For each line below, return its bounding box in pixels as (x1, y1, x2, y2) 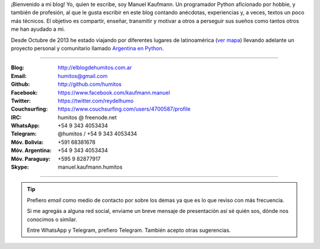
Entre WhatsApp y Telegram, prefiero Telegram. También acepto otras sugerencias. (27, 227, 231, 234)
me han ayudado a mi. (11, 25, 65, 33)
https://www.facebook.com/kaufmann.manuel (57, 89, 170, 96)
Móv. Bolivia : (11, 138, 44, 145)
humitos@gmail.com (57, 72, 108, 79)
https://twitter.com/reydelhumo (57, 97, 134, 104)
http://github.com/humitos (57, 80, 121, 88)
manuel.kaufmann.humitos (57, 163, 123, 171)
